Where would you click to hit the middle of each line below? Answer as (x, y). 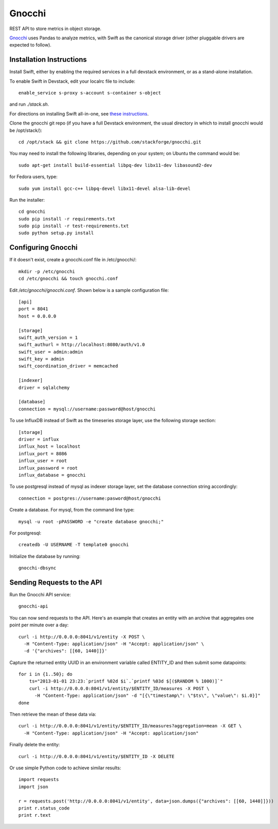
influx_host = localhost (49, 446)
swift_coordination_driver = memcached (68, 366)
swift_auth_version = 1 (48, 337)
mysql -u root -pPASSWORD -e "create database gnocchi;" (91, 521)
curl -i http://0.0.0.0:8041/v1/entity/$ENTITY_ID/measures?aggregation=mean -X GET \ (130, 726)
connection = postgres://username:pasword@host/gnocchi (90, 498)
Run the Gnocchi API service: (40, 594)
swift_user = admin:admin (51, 352)
